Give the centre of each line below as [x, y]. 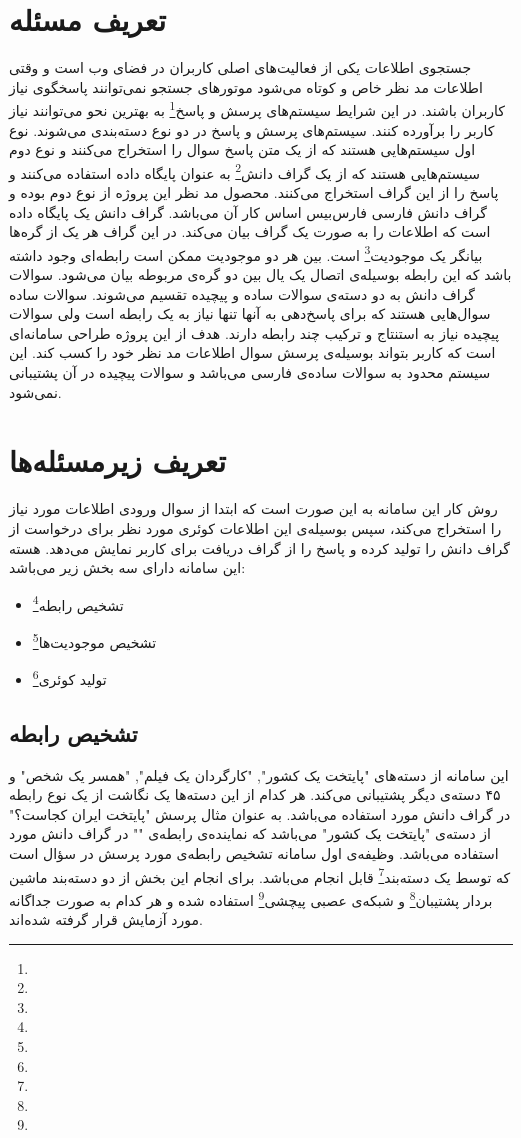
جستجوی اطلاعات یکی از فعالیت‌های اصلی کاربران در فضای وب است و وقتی [240, 67]
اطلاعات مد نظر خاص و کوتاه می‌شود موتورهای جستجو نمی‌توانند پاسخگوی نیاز [246, 86]
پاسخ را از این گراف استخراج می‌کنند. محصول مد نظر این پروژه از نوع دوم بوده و [254, 192]
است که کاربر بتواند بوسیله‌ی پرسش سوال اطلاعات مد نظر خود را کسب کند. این [252, 352]
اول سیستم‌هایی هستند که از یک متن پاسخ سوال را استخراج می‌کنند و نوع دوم [242, 149]
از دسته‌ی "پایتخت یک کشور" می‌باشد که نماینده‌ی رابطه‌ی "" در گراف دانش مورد [250, 833]
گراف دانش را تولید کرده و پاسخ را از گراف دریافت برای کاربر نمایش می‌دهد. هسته [259, 547]
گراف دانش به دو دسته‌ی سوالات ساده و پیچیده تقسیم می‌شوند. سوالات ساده [242, 293]
